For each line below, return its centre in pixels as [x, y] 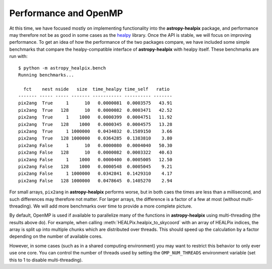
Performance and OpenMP [66, 13]
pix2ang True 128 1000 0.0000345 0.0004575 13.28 [95, 124]
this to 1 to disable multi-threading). [46, 260]
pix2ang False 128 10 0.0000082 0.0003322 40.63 [95, 153]
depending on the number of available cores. [56, 236]
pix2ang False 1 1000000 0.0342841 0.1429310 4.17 [95, 174]
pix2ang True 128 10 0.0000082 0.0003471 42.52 [95, 110]
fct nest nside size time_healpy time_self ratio [96, 89]
